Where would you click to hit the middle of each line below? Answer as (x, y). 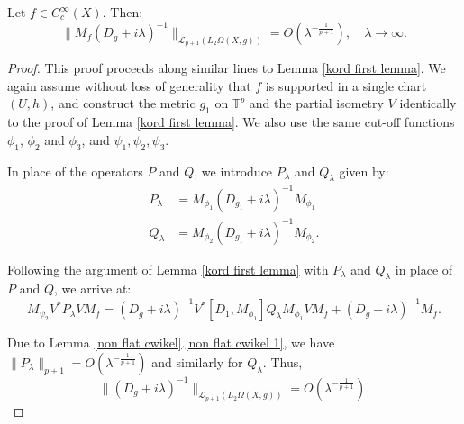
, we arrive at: (92, 289)
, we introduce (233, 171)
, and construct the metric (123, 103)
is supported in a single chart (346, 85)
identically (428, 103)
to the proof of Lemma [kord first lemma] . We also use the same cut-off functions (231, 122)
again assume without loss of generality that (129, 85)
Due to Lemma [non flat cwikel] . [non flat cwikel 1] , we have (171, 343)
